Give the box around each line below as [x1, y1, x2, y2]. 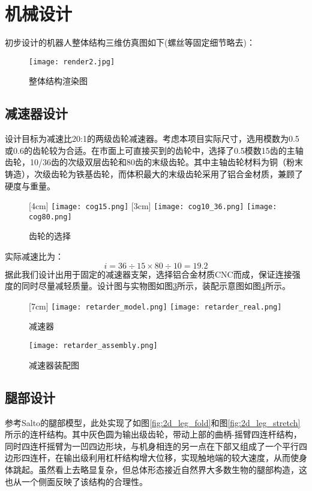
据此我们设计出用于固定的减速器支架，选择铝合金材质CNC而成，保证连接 [5, 267, 292, 280]
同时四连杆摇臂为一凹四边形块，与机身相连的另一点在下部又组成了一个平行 [5, 439, 299, 452]
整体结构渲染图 [29, 75, 88, 87]
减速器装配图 [29, 358, 79, 371]
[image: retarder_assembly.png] [29, 341, 158, 350]
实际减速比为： [5, 250, 64, 263]
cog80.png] [29, 212, 72, 221]
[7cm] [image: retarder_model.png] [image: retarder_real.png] [29, 299, 282, 312]
